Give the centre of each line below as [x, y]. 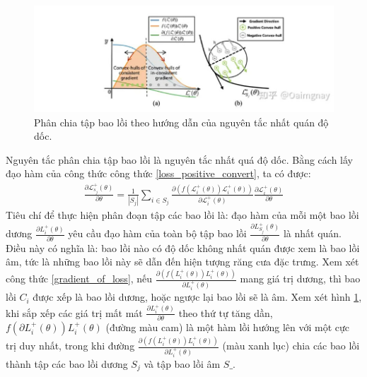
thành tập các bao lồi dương [67, 364]
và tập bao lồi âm [182, 364]
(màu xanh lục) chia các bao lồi [291, 346]
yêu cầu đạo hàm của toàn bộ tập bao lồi [157, 233]
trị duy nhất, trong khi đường [70, 346]
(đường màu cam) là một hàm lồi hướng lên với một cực [227, 327]
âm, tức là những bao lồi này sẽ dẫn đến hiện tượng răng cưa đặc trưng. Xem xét [182, 262]
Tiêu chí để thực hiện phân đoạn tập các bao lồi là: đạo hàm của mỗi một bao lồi [182, 215]
